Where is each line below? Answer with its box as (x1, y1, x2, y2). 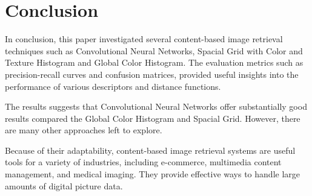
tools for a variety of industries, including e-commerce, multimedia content (5, 156, 282, 168)
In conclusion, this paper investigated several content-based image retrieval (5, 33, 283, 45)
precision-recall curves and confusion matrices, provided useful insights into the (5, 68, 299, 80)
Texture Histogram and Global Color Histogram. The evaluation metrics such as (5, 56, 304, 69)
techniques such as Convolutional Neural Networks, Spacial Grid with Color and (5, 44, 303, 57)
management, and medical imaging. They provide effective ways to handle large (5, 168, 300, 180)
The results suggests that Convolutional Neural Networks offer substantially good (5, 100, 307, 113)
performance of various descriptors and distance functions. (5, 80, 221, 92)
